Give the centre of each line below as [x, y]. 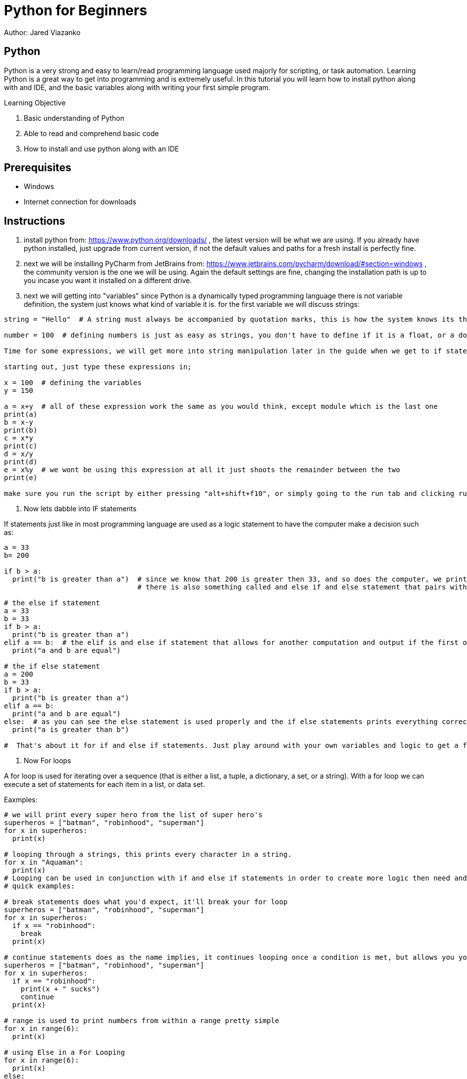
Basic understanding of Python [74, 118]
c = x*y [19, 438]
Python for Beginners [76, 10]
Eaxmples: [21, 800]
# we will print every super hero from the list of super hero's [133, 815]
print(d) [21, 462]
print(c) [21, 446]
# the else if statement [52, 603]
